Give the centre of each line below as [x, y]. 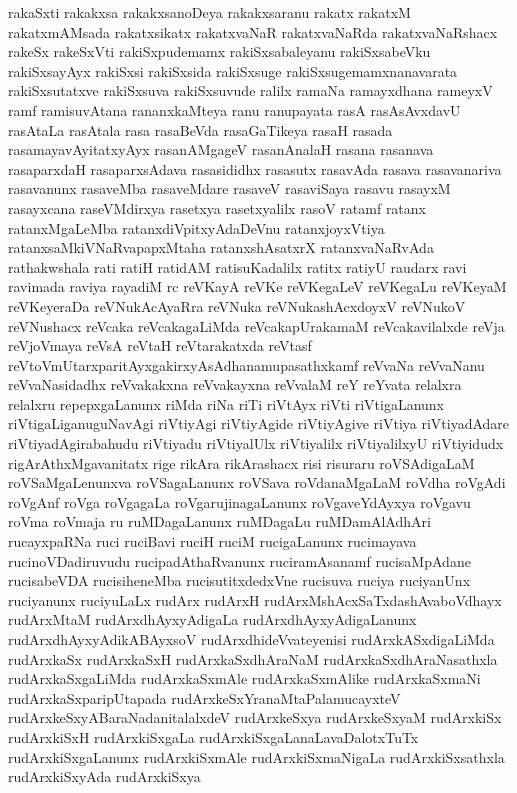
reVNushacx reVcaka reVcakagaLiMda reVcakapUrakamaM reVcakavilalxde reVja [256, 325]
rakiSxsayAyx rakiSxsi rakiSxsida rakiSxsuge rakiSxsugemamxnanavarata [233, 70]
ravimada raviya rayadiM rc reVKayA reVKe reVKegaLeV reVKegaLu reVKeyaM [257, 286]
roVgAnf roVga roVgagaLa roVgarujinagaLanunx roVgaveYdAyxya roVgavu [239, 501]
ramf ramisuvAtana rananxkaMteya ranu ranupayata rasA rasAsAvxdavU [234, 109]
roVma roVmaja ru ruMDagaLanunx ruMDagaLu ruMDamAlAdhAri [219, 521]
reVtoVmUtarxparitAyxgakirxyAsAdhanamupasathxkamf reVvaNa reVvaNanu [246, 364]
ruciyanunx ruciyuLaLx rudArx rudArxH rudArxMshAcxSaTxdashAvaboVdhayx [255, 599]
